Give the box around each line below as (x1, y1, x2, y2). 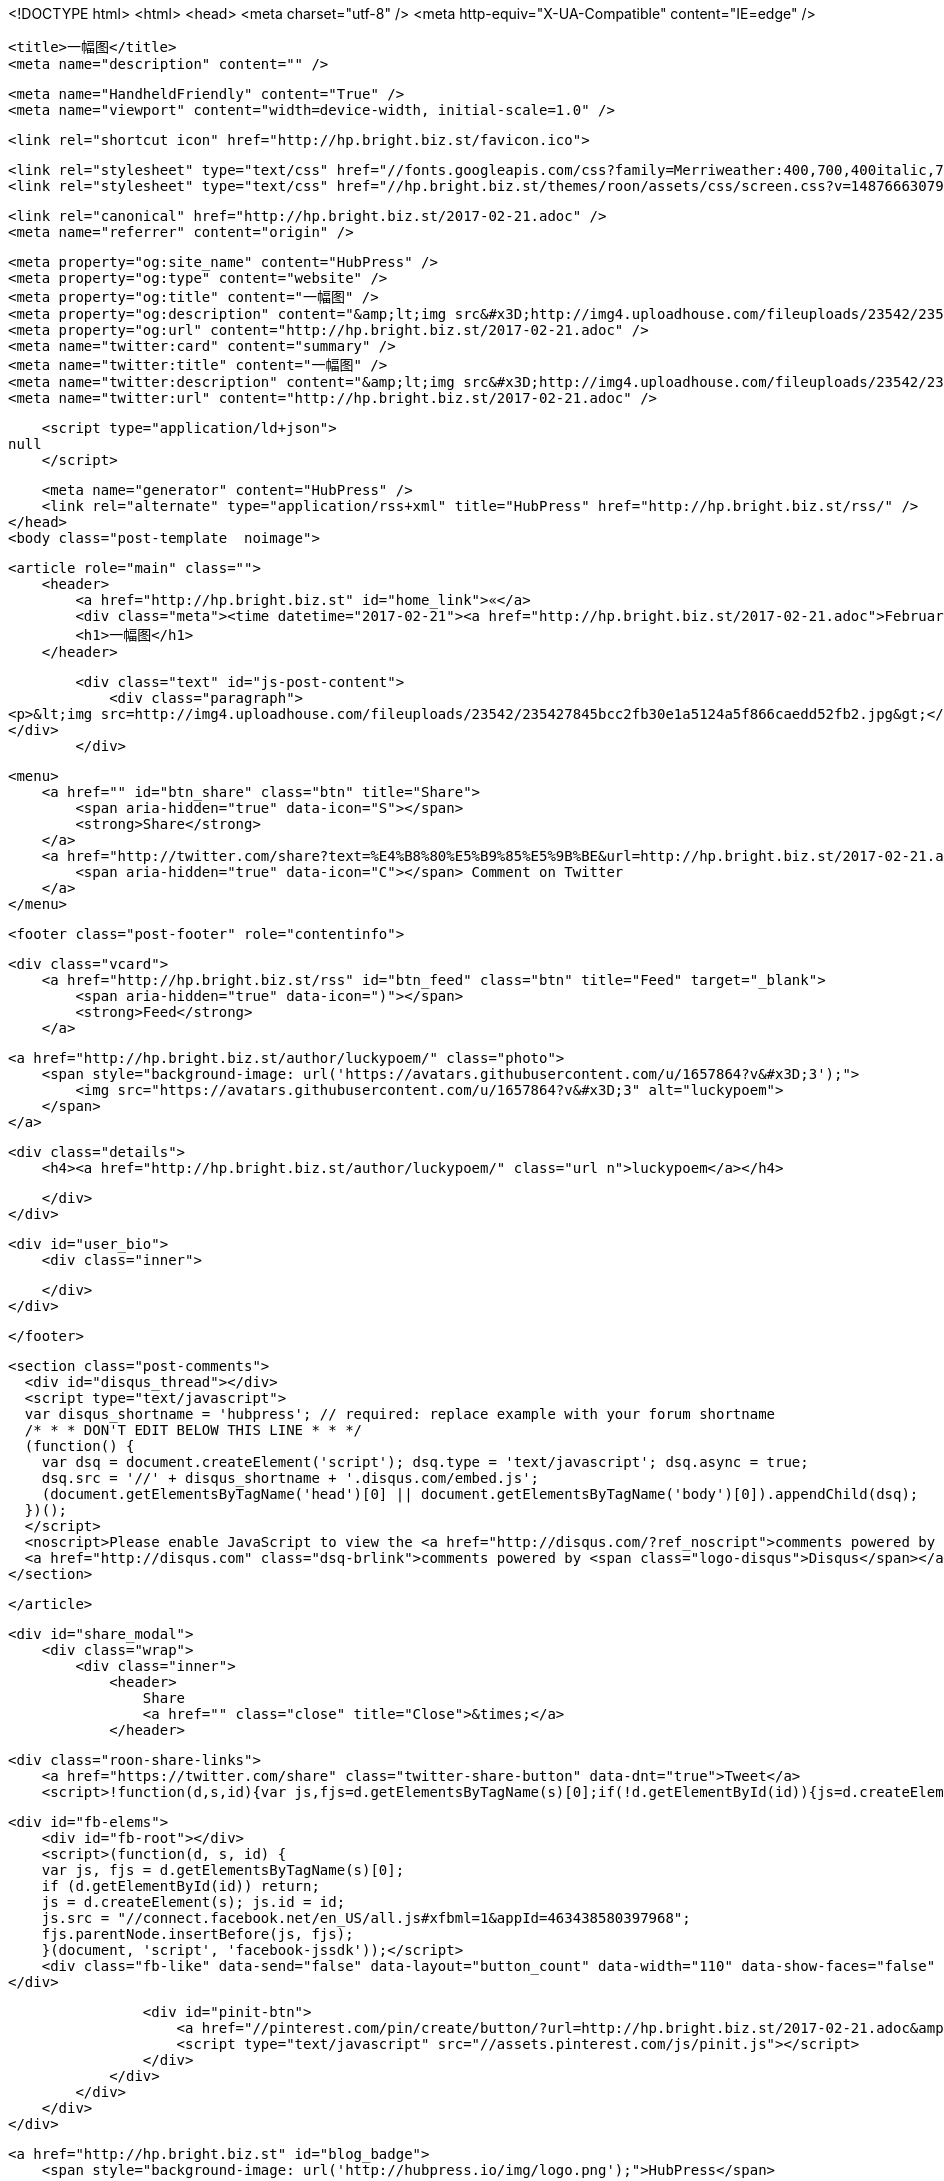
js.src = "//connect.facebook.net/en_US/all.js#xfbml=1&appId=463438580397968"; (41, 1910, 691, 1926)
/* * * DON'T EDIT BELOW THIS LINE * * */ (24, 1422, 363, 1438)
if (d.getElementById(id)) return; (41, 1878, 320, 1894)
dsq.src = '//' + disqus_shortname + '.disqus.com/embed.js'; (41, 1470, 540, 1486)
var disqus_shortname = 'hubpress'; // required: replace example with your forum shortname (24, 1406, 776, 1422)
